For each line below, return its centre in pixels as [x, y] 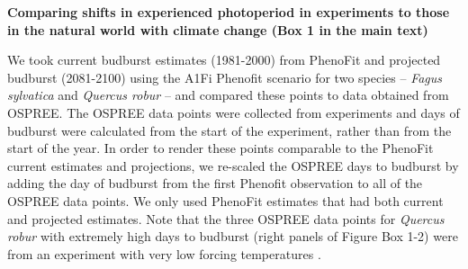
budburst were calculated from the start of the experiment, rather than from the [229, 130]
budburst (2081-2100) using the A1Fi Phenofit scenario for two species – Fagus [225, 77]
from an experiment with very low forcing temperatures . [164, 253]
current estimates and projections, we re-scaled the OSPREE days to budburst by [233, 165]
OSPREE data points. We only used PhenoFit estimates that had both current [225, 200]
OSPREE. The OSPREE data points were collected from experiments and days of [234, 112]
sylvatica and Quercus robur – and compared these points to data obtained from [228, 95]
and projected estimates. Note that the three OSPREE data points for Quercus [226, 218]
